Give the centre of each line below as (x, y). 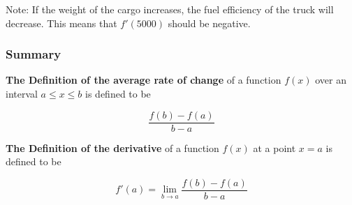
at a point (274, 147)
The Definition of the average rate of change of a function (144, 80)
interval (22, 93)
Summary (34, 54)
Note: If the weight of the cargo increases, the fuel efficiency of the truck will (170, 9)
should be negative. (209, 23)
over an (331, 80)
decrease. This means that (61, 23)
